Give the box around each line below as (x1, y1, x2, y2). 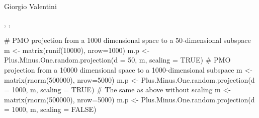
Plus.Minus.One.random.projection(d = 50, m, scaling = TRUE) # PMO (4, 54, 231, 65)
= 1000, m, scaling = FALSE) (4, 104, 97, 114)
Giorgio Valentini (4, 1, 57, 11)
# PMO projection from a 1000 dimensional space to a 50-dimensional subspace (4, 35, 251, 45)
